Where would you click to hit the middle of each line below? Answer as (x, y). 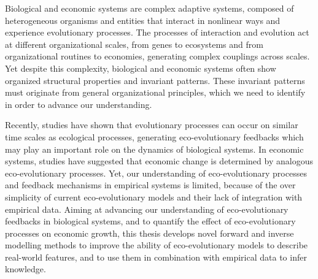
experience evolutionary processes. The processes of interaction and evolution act (157, 32)
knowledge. (25, 269)
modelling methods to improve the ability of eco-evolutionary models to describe (157, 245)
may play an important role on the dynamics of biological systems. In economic (154, 149)
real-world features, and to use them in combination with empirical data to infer (156, 257)
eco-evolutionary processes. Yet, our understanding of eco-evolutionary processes (156, 173)
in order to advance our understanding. (79, 104)
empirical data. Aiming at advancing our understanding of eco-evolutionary (147, 209)
